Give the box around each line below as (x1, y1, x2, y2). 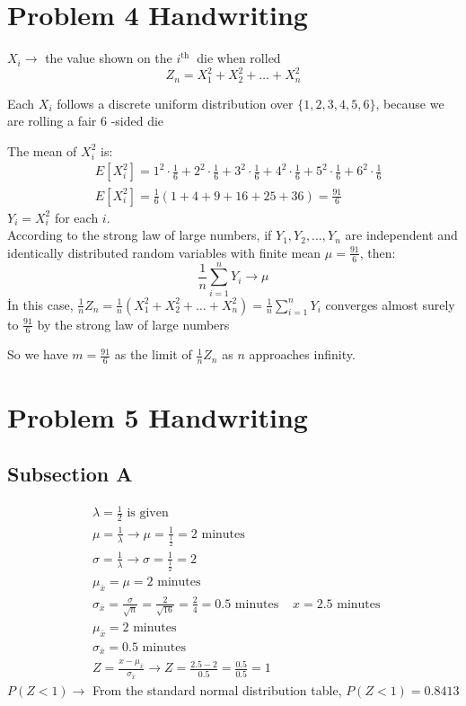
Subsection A (7, 460, 133, 488)
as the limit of (114, 345, 192, 364)
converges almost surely (325, 295, 455, 313)
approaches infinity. (249, 345, 356, 364)
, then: (359, 243, 396, 261)
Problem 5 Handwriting (7, 398, 308, 435)
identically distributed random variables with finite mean (7, 243, 321, 261)
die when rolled (197, 49, 281, 67)
